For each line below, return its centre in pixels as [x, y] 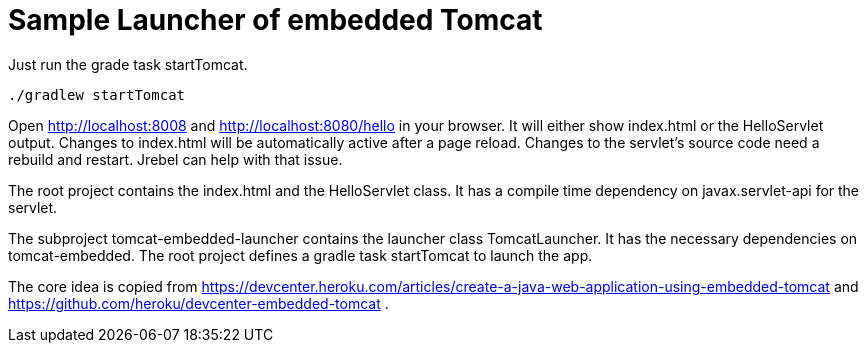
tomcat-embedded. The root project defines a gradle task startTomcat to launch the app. [300, 255]
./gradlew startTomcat [97, 94]
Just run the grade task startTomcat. [128, 64]
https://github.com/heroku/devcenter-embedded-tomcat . [198, 303]
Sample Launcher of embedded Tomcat [275, 20]
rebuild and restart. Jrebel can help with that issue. [175, 159]
